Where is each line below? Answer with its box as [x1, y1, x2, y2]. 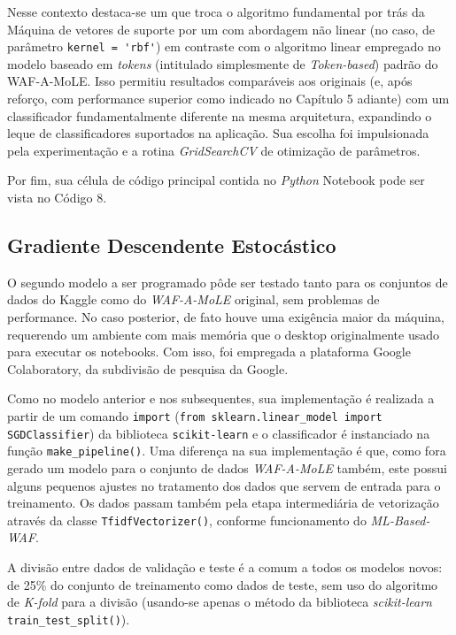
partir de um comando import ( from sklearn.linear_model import [7, 406, 383, 425]
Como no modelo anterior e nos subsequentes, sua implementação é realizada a [7, 389, 435, 408]
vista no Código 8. [7, 188, 107, 206]
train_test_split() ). [7, 609, 130, 628]
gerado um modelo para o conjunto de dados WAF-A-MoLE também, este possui [7, 458, 447, 477]
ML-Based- [370, 510, 430, 529]
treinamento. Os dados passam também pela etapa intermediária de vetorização [7, 493, 439, 512]
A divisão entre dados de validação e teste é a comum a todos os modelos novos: [7, 557, 443, 576]
